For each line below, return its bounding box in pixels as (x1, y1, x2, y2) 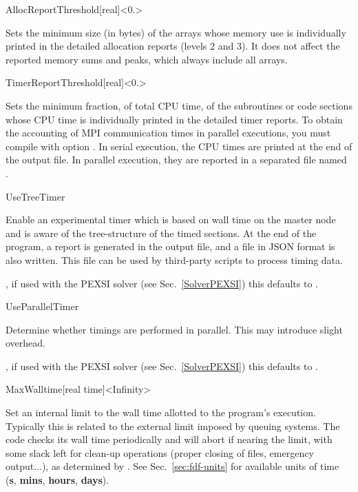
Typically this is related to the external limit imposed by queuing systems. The (6, 418, 340, 433)
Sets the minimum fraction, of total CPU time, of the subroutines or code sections (6, 98, 352, 112)
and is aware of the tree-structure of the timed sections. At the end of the (6, 225, 317, 240)
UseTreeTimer (6, 189, 65, 203)
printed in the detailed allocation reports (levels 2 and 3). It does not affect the (6, 39, 340, 53)
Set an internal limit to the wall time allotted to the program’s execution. (6, 405, 316, 420)
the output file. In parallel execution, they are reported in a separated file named (6, 152, 347, 167)
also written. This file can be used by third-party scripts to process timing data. (6, 252, 343, 267)
